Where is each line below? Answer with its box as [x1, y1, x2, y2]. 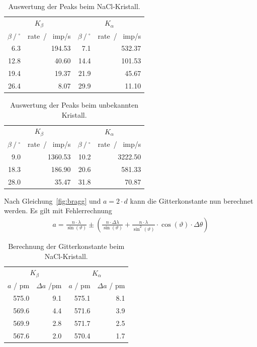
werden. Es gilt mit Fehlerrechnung [4, 205, 112, 216]
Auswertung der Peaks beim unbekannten [10, 100, 139, 110]
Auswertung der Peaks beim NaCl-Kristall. [8, 1, 140, 11]
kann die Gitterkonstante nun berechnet [130, 195, 253, 206]
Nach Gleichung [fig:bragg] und [4, 195, 101, 206]
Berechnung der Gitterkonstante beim [8, 241, 125, 251]
